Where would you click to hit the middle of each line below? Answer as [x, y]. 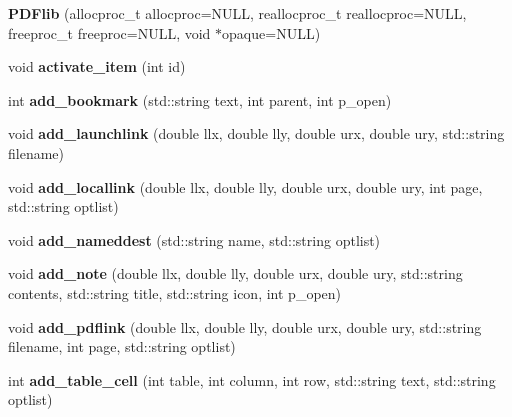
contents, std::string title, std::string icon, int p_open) [175, 292]
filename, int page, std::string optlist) [122, 346]
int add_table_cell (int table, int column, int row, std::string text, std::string [252, 379]
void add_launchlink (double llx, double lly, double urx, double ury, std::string [256, 133]
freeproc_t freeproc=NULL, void [109, 32]
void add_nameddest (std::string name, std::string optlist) [194, 239]
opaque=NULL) [271, 32]
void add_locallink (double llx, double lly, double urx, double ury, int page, [245, 186]
